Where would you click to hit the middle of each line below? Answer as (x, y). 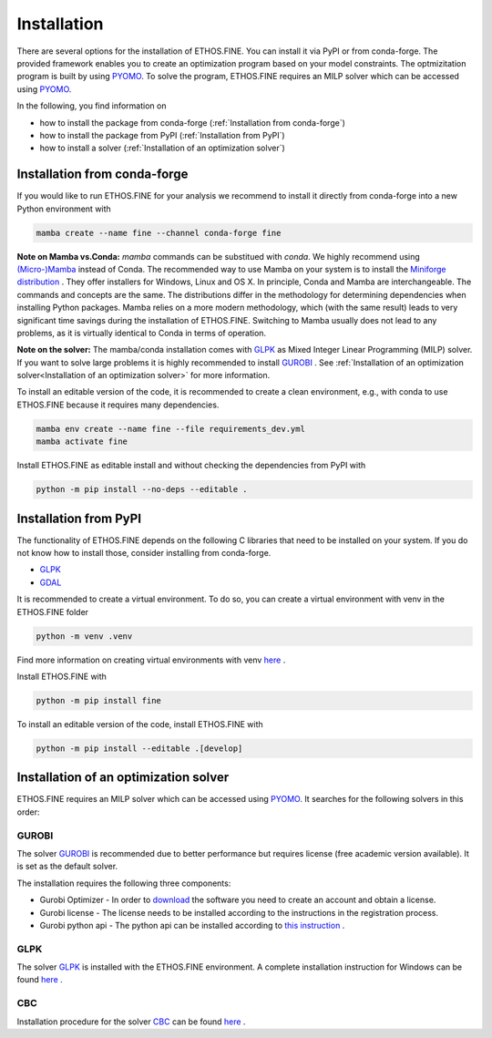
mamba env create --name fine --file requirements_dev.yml (170, 429)
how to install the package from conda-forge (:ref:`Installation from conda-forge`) (193, 122)
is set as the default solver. (67, 867)
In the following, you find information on (92, 106)
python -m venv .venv (84, 636)
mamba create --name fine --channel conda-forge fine (159, 233)
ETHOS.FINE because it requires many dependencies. (118, 405)
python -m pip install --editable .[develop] (139, 748)
